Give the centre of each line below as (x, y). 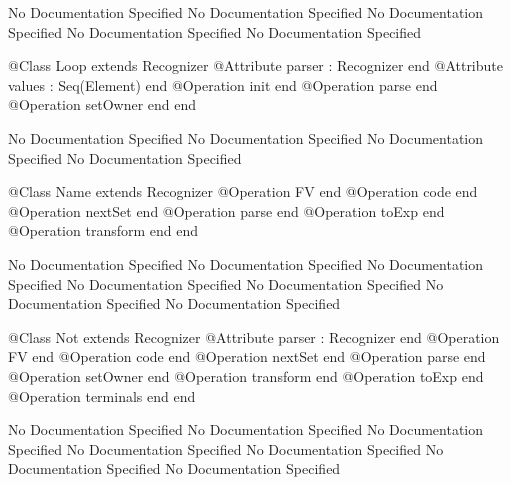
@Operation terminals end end (102, 395)
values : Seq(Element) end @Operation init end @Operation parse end (223, 84)
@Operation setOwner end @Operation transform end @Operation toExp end (246, 375)
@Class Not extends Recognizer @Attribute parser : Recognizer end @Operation (254, 336)
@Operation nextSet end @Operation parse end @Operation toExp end (226, 210)
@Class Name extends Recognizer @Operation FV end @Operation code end (243, 191)
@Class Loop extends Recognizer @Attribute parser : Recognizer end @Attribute (255, 65)
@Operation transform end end (103, 230)
